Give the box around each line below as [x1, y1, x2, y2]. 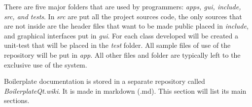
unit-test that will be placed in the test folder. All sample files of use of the [4, 40, 231, 50]
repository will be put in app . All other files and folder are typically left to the [4, 49, 241, 60]
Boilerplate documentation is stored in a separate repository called [4, 76, 205, 86]
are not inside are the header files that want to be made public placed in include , [4, 21, 249, 31]
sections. [4, 95, 30, 106]
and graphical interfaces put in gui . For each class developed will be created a [4, 30, 239, 40]
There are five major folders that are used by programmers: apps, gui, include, [4, 1, 241, 11]
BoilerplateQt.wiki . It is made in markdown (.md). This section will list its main [4, 85, 247, 96]
